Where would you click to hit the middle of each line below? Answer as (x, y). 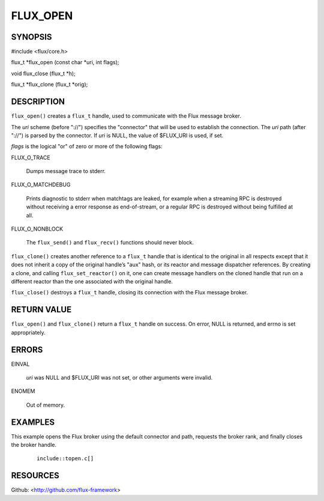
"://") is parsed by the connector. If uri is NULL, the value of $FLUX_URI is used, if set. (117, 135)
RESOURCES (35, 475)
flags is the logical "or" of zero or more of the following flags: (87, 147)
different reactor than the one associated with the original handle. (92, 281)
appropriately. (28, 332)
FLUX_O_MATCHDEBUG (41, 185)
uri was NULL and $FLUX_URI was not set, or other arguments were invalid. (119, 377)
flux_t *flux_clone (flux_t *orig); (49, 85)
